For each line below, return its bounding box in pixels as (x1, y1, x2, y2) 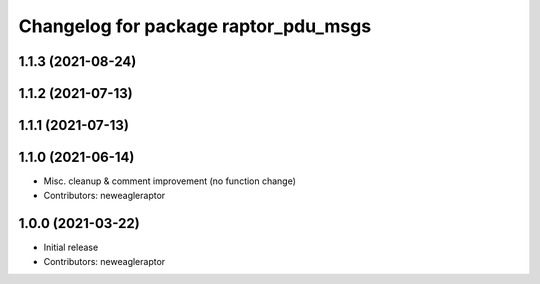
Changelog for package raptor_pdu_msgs (18, 15, 372, 37)
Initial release (43, 241, 99, 254)
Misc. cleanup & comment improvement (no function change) (43, 175, 297, 187)
